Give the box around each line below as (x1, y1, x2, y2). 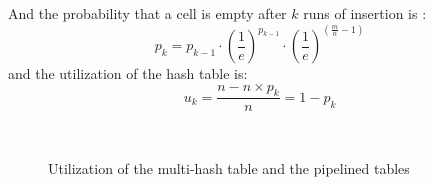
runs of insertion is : (303, 3, 427, 23)
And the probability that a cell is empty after (8, 3, 287, 23)
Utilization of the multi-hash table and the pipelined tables (48, 158, 410, 179)
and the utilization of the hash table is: (8, 63, 248, 84)
